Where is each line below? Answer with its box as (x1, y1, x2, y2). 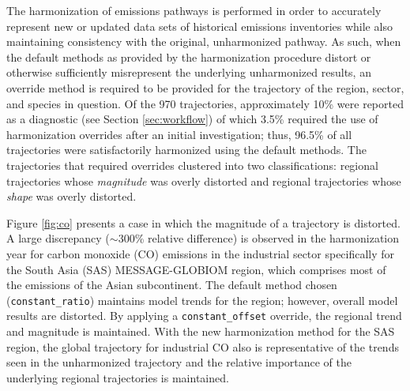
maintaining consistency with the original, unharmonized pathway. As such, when (6, 33, 401, 50)
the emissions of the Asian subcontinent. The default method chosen (6, 276, 337, 293)
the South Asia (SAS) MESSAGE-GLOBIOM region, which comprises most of (6, 261, 386, 277)
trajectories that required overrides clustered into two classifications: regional (6, 156, 378, 173)
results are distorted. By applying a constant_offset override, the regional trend (6, 307, 402, 324)
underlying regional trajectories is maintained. (6, 369, 229, 385)
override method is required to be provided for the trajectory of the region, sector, (6, 79, 404, 96)
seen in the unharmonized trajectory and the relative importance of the (6, 354, 352, 370)
